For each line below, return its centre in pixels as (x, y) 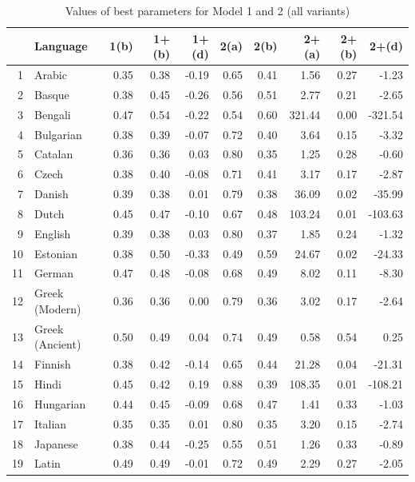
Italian (51, 423)
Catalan (54, 154)
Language (61, 46)
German (54, 273)
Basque (52, 94)
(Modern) (58, 308)
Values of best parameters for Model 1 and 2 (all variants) (207, 10)
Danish (51, 194)
